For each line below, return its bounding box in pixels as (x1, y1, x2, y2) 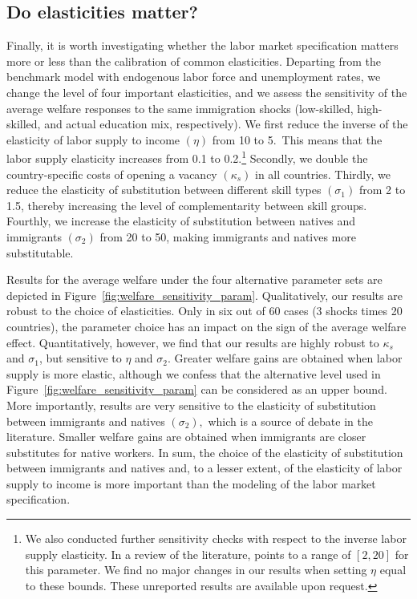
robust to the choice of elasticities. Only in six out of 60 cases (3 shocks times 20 (6, 302, 403, 319)
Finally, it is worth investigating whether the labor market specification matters (6, 37, 399, 54)
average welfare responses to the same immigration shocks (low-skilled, (6, 99, 354, 116)
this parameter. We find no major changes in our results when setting (25, 561, 367, 578)
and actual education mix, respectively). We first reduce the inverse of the (44, 115, 408, 132)
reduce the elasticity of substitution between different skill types (6, 181, 322, 198)
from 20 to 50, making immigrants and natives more (99, 228, 356, 245)
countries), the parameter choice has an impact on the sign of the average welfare (6, 318, 407, 334)
